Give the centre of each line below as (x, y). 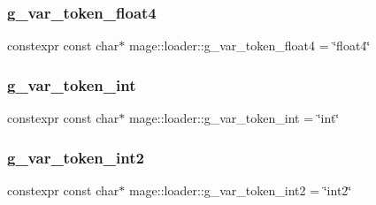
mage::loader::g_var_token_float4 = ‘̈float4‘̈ (249, 46)
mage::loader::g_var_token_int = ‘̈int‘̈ (234, 118)
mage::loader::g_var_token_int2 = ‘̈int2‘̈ (240, 190)
